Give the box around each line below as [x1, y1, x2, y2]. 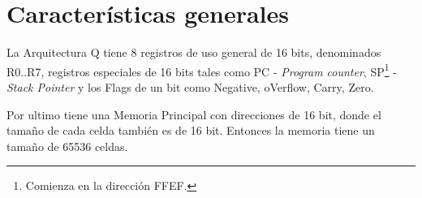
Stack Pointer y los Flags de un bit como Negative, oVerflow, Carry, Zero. [6, 78, 374, 95]
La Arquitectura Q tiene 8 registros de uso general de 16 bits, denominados [6, 44, 381, 61]
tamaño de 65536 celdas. [6, 137, 128, 154]
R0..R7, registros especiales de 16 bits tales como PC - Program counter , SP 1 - [6, 60, 397, 80]
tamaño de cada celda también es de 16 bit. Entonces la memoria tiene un [6, 122, 375, 139]
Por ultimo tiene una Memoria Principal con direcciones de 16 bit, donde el [6, 105, 381, 123]
